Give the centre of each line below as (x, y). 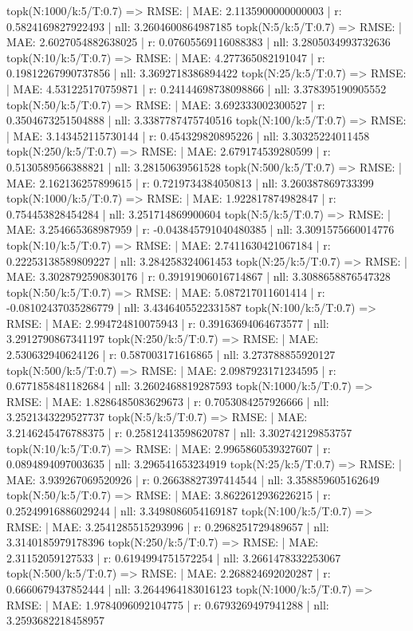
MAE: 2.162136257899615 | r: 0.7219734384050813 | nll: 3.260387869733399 (190, 182)
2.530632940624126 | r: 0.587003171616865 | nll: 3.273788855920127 (171, 355)
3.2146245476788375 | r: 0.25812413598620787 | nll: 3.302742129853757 (179, 433)
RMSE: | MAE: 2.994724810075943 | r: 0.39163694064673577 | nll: (168, 323)
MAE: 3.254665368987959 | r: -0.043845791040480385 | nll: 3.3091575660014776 (201, 229)
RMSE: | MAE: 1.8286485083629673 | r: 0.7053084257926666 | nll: (168, 401)
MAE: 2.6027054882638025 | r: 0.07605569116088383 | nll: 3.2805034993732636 (199, 42)
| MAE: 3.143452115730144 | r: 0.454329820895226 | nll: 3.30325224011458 (188, 135)
